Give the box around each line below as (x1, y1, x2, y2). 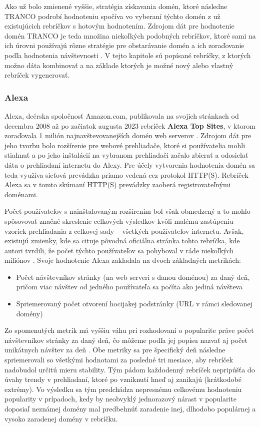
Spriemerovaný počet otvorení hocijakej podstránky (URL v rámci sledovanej (16, 298, 252, 309)
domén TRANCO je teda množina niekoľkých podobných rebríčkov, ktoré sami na (4, 30, 256, 41)
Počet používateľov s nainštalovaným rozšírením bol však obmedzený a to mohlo (4, 206, 250, 216)
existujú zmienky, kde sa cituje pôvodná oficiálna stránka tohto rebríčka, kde (4, 235, 240, 246)
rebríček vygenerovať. (4, 70, 70, 80)
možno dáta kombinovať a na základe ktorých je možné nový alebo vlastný (4, 60, 233, 70)
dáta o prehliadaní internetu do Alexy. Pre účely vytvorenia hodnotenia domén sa (4, 159, 255, 170)
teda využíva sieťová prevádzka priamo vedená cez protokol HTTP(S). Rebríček (4, 169, 248, 180)
